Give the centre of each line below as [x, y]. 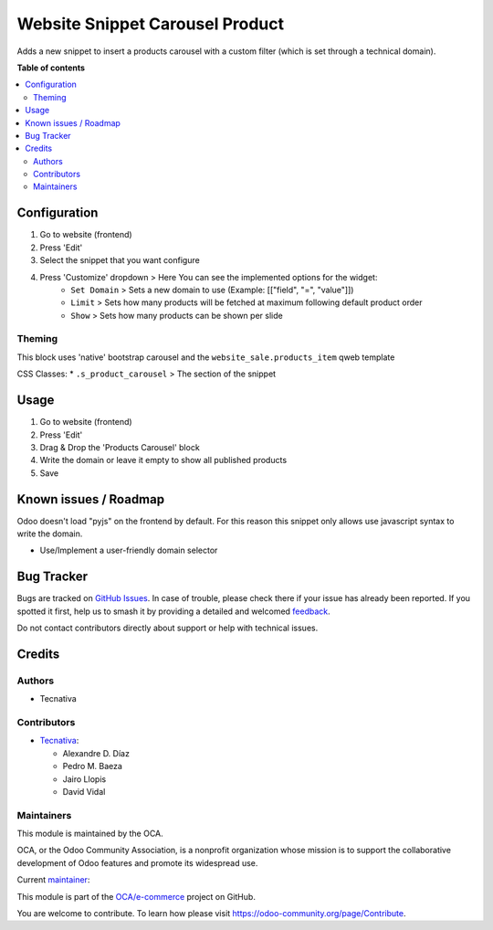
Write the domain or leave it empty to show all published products [163, 460]
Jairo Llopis [84, 779]
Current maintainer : [53, 880]
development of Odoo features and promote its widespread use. [137, 862]
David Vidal [84, 791]
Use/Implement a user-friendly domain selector [129, 550]
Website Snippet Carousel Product [151, 24]
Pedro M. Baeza [93, 766]
